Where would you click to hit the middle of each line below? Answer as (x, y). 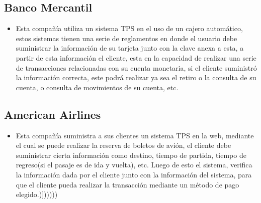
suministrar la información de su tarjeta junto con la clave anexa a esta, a (130, 48)
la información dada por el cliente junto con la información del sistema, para (134, 174)
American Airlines (53, 114)
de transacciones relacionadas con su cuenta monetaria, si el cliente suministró (136, 67)
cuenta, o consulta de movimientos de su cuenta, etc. (97, 87)
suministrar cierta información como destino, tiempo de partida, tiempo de (131, 155)
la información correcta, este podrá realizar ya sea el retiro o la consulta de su (136, 77)
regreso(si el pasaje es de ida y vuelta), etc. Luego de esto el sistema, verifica (134, 165)
